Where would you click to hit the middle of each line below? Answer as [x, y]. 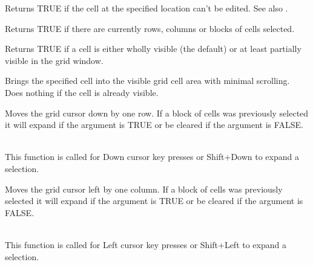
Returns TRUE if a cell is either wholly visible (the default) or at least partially [153, 49]
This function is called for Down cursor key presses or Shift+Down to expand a [152, 157]
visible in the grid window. [54, 60]
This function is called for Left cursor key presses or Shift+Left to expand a [146, 244]
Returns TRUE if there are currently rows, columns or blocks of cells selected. [150, 28]
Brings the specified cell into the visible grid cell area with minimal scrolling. [147, 81]
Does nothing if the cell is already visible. [82, 92]
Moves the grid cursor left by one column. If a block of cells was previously [144, 189]
